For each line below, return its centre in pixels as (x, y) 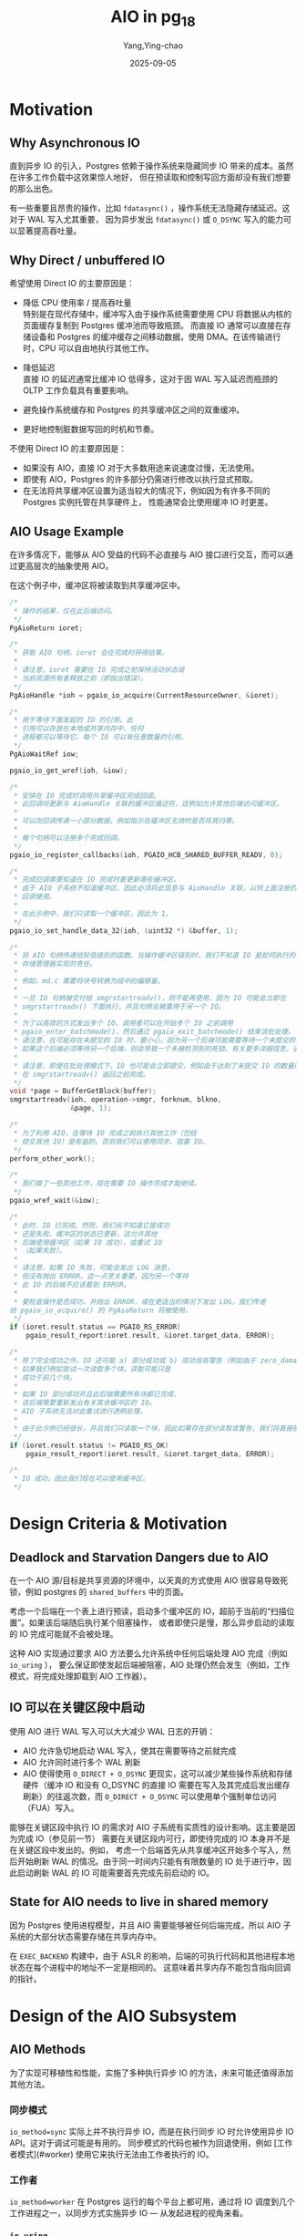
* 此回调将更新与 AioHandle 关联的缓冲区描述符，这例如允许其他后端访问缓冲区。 (148, 804)
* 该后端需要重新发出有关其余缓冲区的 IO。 (85, 1403)
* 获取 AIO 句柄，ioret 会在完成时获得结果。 (91, 653)
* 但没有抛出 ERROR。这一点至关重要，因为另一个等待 (101, 1277)
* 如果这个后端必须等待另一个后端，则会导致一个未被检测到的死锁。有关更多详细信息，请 (156, 1049)
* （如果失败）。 (40, 1251)
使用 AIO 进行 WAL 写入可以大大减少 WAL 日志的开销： (112, 1731)
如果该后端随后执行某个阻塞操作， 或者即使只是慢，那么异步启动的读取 (162, 1623)
